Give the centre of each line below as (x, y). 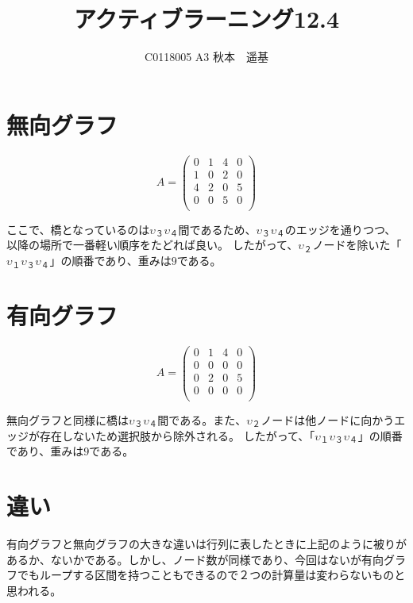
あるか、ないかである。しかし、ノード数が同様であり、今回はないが (184, 559)
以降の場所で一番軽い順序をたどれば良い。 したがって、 (152, 245)
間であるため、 (217, 229)
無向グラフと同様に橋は (68, 420)
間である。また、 (202, 420)
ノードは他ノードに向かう (328, 420)
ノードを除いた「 (357, 245)
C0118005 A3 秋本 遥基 (206, 57)
